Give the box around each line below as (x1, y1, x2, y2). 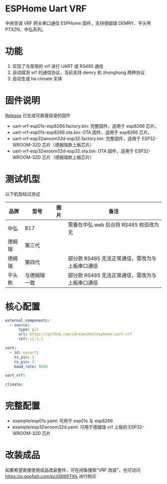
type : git (18, 327, 39, 332)
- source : (9, 322, 30, 327)
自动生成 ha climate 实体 (12, 75, 63, 81)
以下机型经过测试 (5, 191, 40, 197)
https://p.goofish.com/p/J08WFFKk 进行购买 (5, 474, 97, 480)
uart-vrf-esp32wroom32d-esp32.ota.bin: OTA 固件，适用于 (12, 148, 134, 154)
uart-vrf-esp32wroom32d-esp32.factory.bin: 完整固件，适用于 (12, 135, 141, 141)
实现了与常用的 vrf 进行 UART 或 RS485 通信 (12, 63, 103, 69)
